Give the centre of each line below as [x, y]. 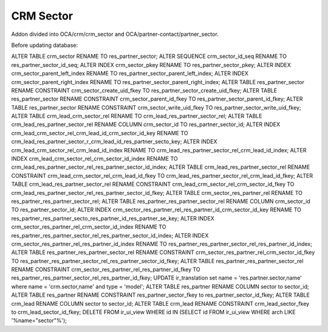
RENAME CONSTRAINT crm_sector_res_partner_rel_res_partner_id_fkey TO [106, 270]
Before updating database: [45, 45]
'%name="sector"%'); [39, 320]
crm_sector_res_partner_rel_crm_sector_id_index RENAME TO [89, 227]
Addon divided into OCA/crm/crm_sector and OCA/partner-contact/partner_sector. [115, 34]
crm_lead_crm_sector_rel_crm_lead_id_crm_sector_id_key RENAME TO [100, 133]
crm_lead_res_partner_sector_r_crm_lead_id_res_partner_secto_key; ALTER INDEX [114, 142]
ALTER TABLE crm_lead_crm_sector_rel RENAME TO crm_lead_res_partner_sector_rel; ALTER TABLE [137, 116]
